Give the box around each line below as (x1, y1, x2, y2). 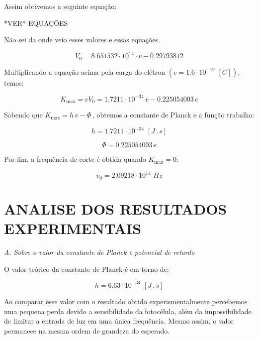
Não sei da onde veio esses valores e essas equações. (4, 34, 161, 45)
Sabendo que (4, 110, 43, 120)
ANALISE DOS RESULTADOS (4, 199, 227, 219)
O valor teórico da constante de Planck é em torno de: (4, 263, 169, 274)
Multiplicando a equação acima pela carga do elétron (4, 66, 166, 77)
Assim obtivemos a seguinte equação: (4, 1, 117, 11)
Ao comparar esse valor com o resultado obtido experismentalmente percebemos (4, 296, 248, 306)
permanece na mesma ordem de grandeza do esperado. (4, 325, 170, 336)
